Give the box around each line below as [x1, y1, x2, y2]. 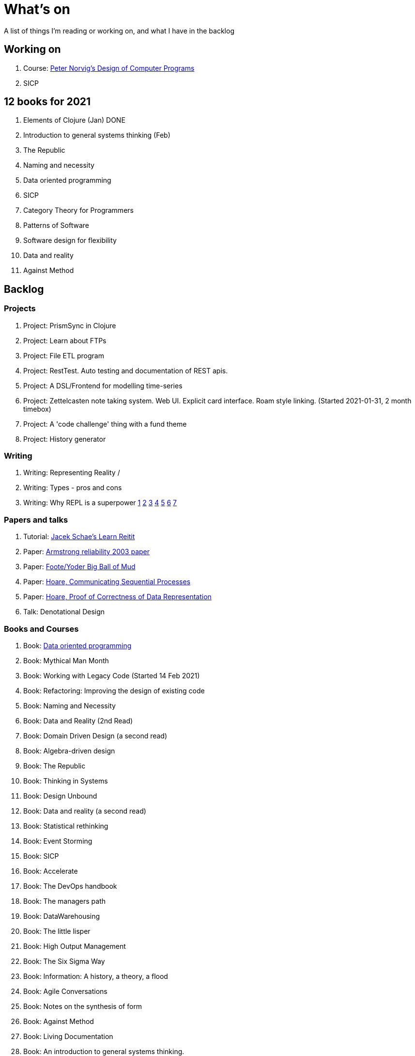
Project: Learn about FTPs [23, 336, 107, 345]
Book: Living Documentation [23, 1032, 113, 1040]
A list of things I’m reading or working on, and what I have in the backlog [4, 26, 234, 35]
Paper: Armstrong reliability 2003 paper [23, 547, 150, 556]
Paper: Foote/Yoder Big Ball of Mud [23, 562, 136, 571]
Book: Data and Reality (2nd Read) [23, 716, 133, 725]
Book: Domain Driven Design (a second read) [23, 731, 168, 740]
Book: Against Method [23, 1017, 94, 1025]
